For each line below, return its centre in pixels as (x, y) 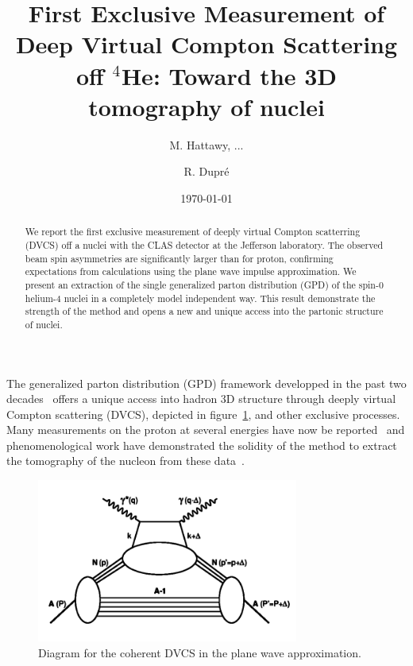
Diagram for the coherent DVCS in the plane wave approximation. (200, 652)
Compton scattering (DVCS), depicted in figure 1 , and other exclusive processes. (203, 414)
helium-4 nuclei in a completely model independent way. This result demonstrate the (200, 298)
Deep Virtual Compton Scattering (206, 44)
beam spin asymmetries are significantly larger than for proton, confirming (179, 258)
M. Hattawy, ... (206, 144)
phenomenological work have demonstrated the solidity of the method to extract (202, 445)
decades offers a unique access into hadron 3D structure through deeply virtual (201, 399)
